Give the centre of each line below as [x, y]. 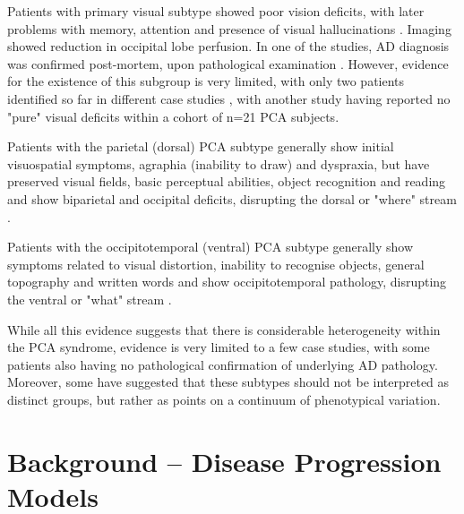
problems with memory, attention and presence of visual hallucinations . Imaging [229, 28]
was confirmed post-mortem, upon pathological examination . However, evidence [228, 63]
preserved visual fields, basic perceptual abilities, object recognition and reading [227, 181]
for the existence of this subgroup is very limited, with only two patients [206, 81]
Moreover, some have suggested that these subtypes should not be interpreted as [228, 382]
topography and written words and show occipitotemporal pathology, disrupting [227, 282]
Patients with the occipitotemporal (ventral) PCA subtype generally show [211, 247]
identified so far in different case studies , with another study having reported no [229, 98]
